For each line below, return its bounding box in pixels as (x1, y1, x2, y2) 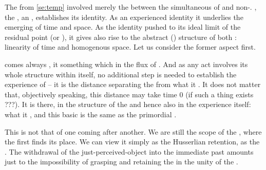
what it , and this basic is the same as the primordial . (5, 109, 177, 119)
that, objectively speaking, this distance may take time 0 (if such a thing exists (5, 89, 254, 99)
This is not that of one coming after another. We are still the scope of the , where (5, 126, 262, 137)
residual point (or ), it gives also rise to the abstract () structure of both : (5, 31, 237, 42)
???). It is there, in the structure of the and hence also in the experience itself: (5, 99, 251, 110)
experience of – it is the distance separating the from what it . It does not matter (5, 79, 261, 90)
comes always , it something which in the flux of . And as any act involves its (5, 58, 248, 69)
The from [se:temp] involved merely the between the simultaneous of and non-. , (5, 2, 257, 12)
